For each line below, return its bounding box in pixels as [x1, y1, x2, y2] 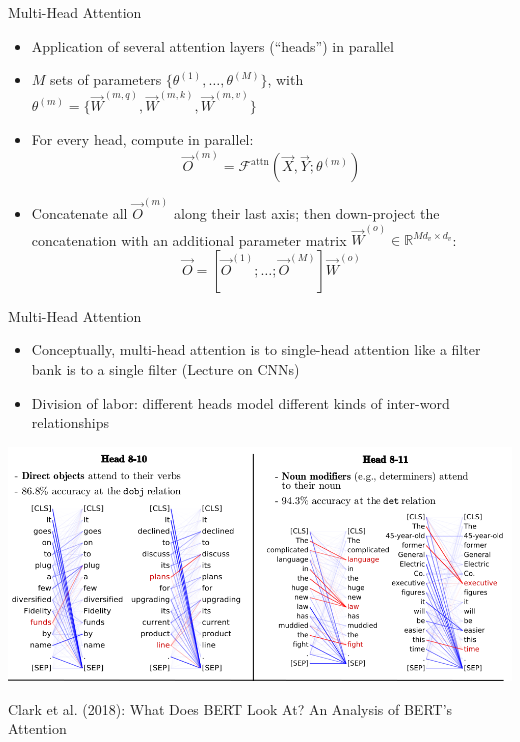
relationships [31, 412, 110, 433]
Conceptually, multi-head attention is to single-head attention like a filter [31, 339, 481, 360]
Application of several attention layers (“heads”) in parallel [31, 35, 394, 56]
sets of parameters [50, 69, 162, 90]
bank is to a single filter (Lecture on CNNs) [31, 358, 300, 379]
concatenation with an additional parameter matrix [31, 229, 347, 250]
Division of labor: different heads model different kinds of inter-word [31, 392, 450, 413]
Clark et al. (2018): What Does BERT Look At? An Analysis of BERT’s [8, 698, 453, 719]
